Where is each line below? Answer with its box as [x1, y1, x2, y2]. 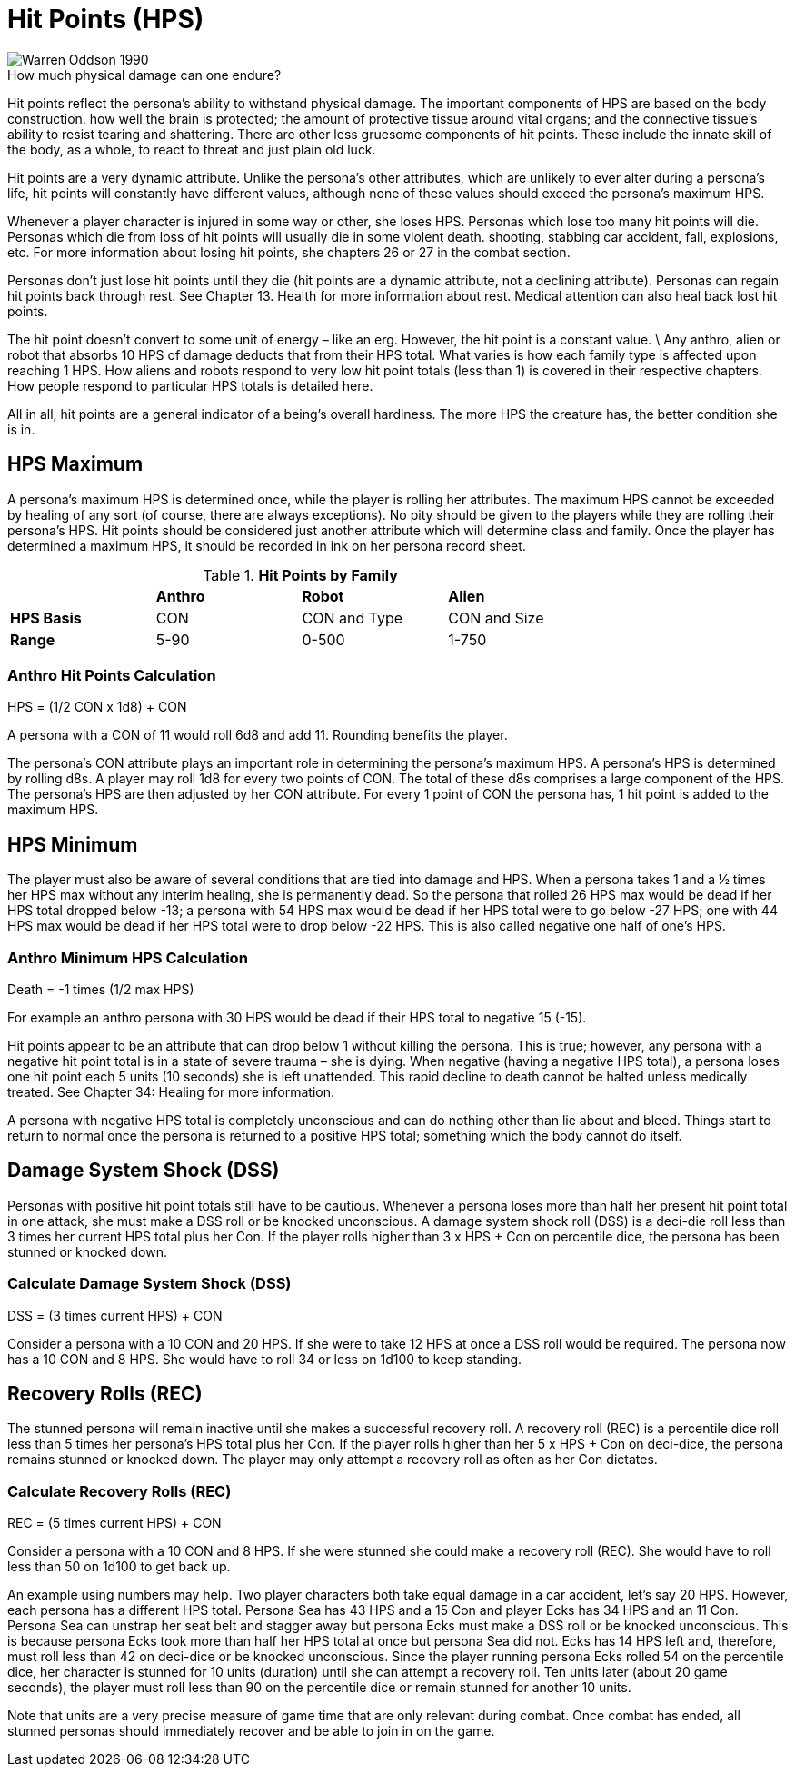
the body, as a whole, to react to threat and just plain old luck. [7, 141, 376, 157]
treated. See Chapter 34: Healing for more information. [7, 1083, 335, 1100]
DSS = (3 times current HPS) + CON [7, 1307, 223, 1323]
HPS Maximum [7, 453, 144, 476]
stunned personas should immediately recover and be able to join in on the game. [7, 1723, 495, 1739]
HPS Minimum [7, 832, 138, 856]
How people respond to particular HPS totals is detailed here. [7, 377, 373, 394]
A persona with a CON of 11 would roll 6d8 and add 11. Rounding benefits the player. [7, 727, 508, 743]
